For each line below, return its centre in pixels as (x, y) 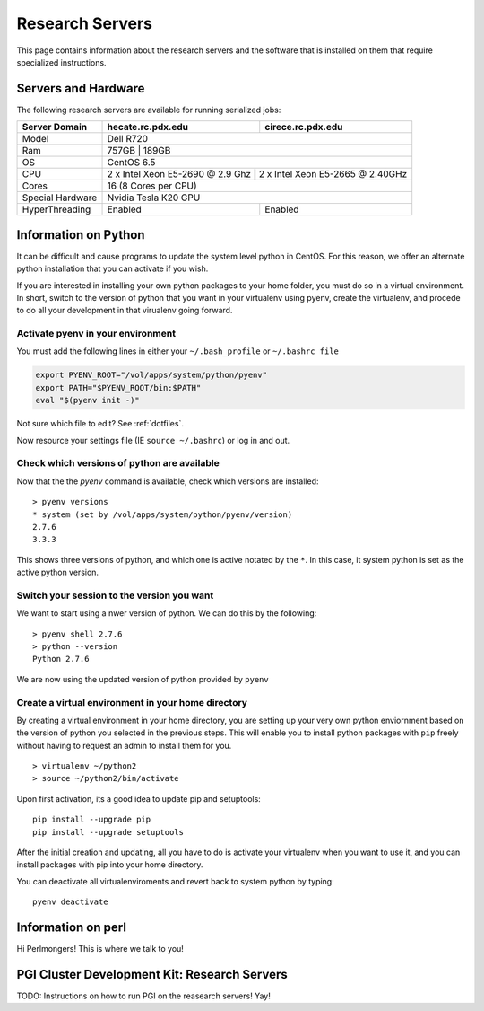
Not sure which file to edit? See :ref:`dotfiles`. (100, 424)
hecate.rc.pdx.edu (147, 127)
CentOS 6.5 (131, 163)
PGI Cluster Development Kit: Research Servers (152, 974)
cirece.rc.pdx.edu (304, 127)
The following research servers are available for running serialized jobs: (149, 110)
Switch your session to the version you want (115, 595)
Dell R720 (127, 139)
